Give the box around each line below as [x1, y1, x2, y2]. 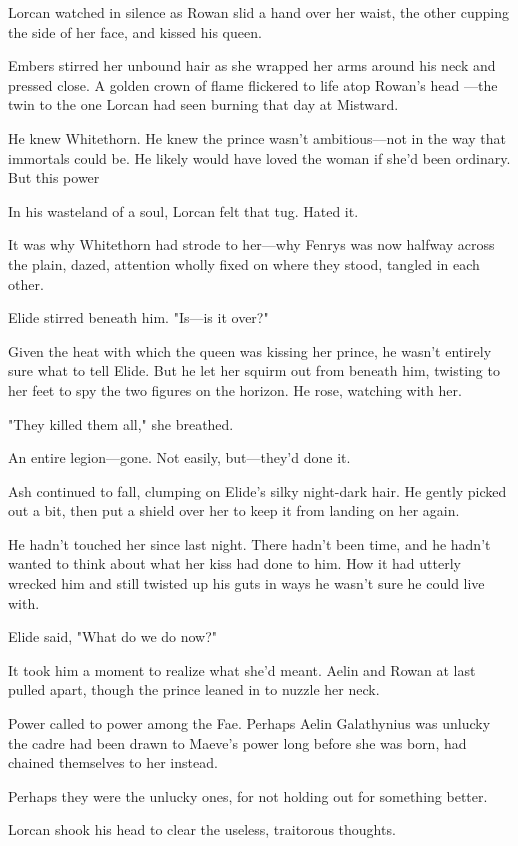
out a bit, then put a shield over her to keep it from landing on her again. [8, 500, 460, 521]
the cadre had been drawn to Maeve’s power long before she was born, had [8, 732, 467, 753]
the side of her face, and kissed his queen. [8, 21, 262, 42]
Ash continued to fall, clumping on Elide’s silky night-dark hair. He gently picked [8, 480, 507, 501]
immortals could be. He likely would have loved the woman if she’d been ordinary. [8, 147, 511, 168]
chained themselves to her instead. [8, 752, 218, 773]
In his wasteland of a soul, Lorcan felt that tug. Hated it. [8, 200, 359, 221]
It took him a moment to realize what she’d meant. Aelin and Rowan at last [8, 659, 476, 680]
